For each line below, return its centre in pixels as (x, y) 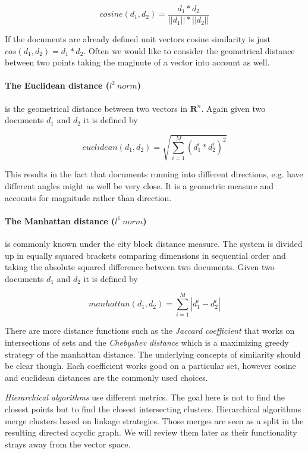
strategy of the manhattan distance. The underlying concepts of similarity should (153, 354)
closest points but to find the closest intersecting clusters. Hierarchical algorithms (153, 409)
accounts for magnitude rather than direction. (88, 197)
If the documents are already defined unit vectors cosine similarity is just (138, 39)
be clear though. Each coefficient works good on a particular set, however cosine (150, 366)
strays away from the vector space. (68, 444)
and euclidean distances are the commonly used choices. (106, 377)
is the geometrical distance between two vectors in (96, 108)
